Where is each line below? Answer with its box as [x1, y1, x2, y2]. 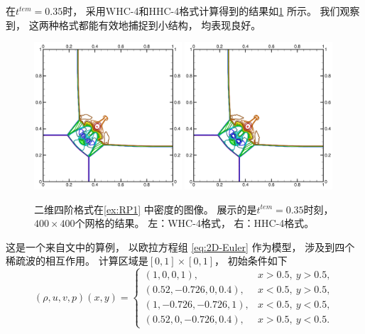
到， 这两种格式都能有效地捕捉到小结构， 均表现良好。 [6, 17, 261, 32]
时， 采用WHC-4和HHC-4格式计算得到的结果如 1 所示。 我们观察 [62, 4, 360, 18]
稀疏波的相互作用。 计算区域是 [6, 253, 148, 268]
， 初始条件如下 [214, 253, 288, 268]
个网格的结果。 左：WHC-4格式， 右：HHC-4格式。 [75, 216, 315, 230]
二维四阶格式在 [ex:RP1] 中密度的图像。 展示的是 [34, 201, 257, 216]
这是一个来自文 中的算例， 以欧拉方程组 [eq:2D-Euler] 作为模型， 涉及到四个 [6, 239, 355, 254]
